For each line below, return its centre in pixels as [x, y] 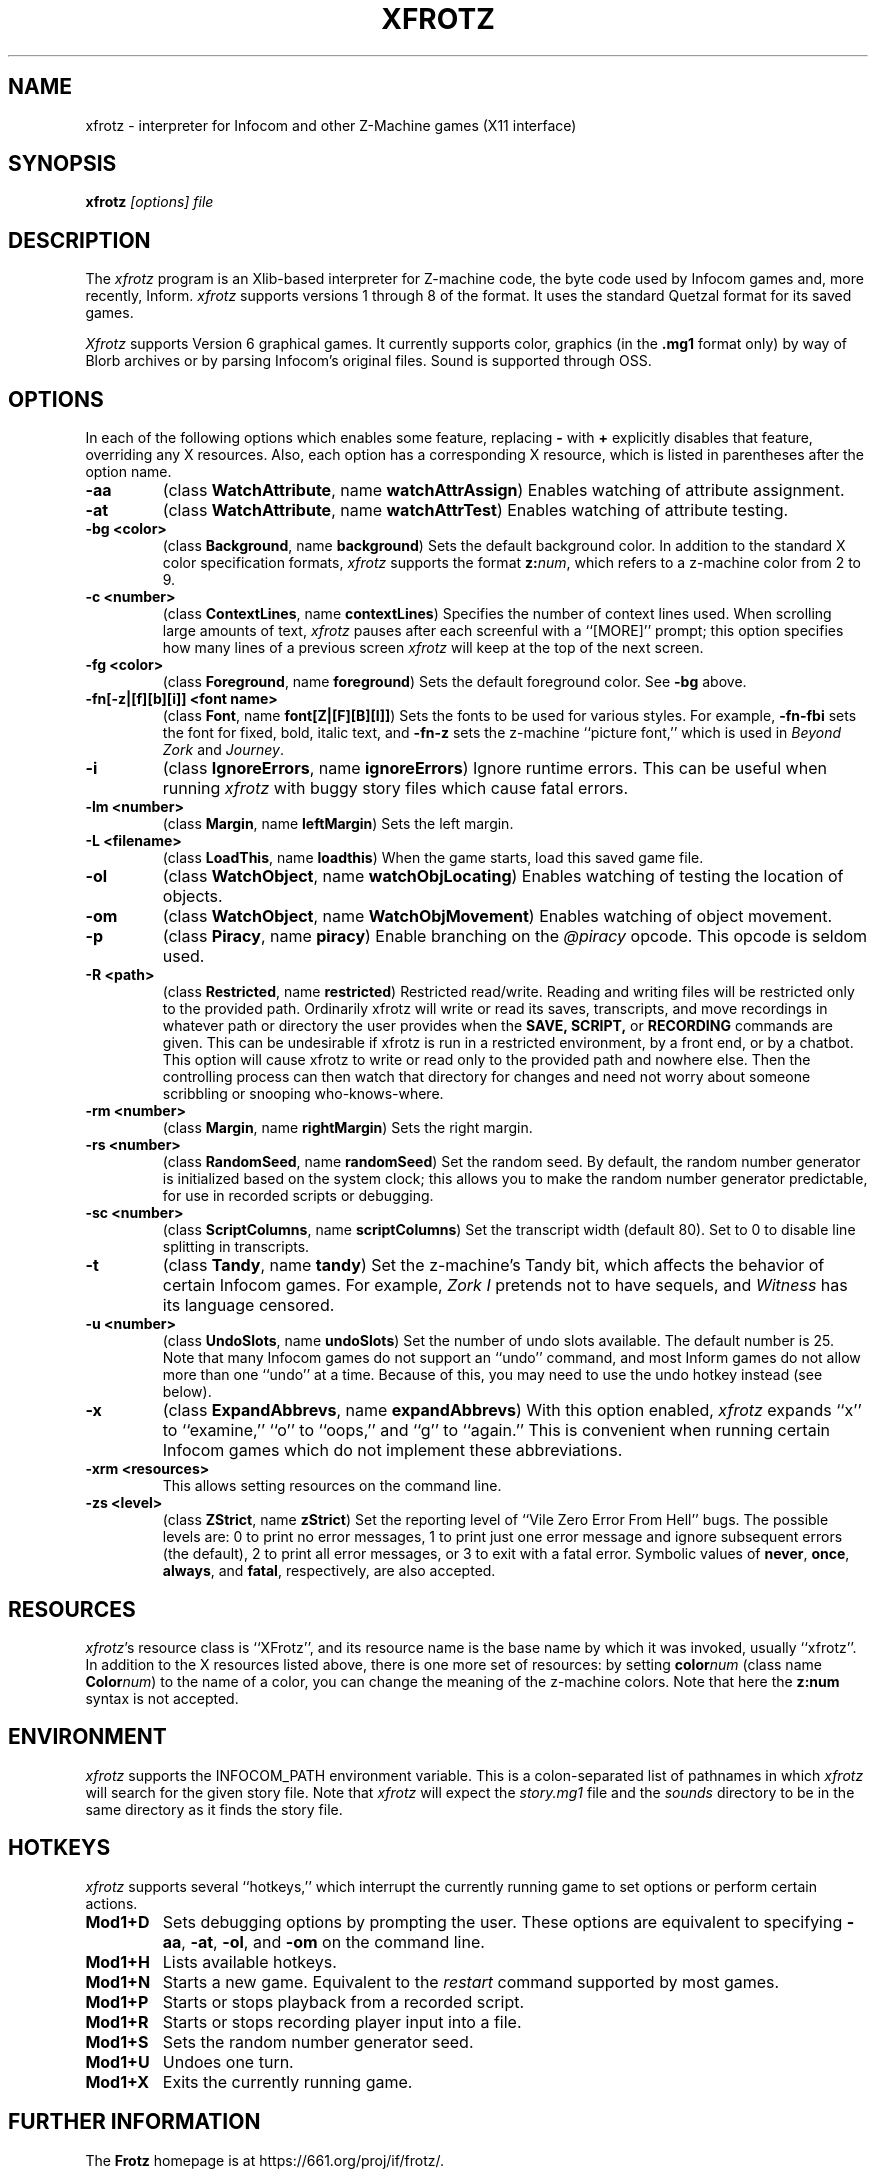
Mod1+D [117, 1921]
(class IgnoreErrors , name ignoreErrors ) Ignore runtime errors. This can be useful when [494, 768]
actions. [111, 1903]
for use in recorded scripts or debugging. [298, 1196]
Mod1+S [117, 2041]
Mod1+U [117, 2061]
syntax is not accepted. [162, 1698]
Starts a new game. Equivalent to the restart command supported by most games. [471, 1981]
